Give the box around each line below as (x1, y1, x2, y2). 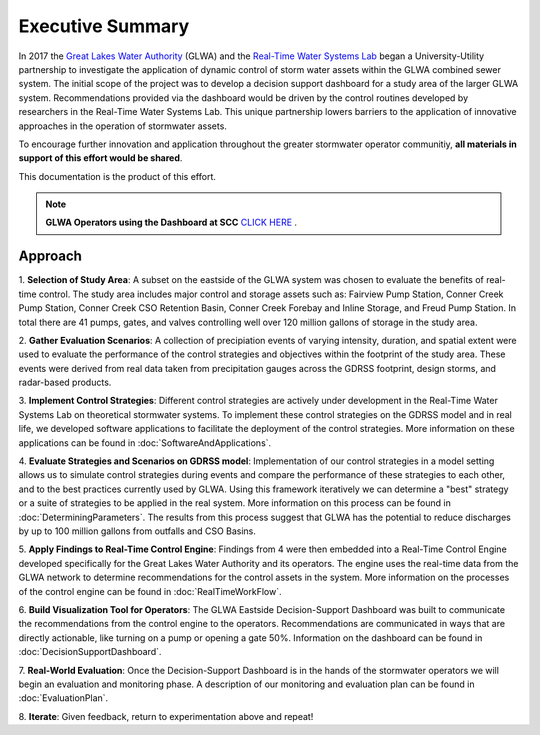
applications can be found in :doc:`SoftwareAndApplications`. (18, 436, 272, 449)
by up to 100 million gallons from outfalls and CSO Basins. (18, 525, 257, 537)
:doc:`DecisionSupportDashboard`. (18, 646, 162, 658)
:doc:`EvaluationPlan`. (18, 692, 109, 704)
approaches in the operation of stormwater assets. (18, 120, 227, 132)
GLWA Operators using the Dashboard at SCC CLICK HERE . (45, 216, 298, 229)
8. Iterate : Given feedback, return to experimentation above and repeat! (18, 710, 314, 722)
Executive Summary (18, 15, 190, 37)
